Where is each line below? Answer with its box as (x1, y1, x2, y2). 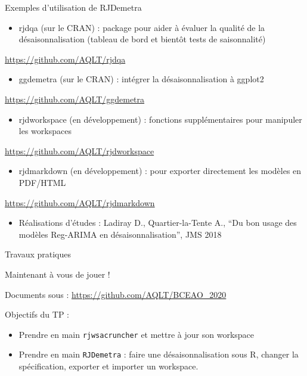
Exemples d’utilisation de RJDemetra (5, 1, 142, 13)
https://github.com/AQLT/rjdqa (5, 52, 126, 65)
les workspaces (18, 125, 72, 137)
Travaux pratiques (5, 248, 72, 260)
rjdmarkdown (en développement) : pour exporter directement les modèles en (18, 164, 302, 177)
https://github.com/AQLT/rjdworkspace (5, 144, 154, 157)
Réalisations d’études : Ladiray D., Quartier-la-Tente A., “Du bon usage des (18, 216, 297, 229)
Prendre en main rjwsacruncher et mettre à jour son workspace (18, 328, 255, 340)
